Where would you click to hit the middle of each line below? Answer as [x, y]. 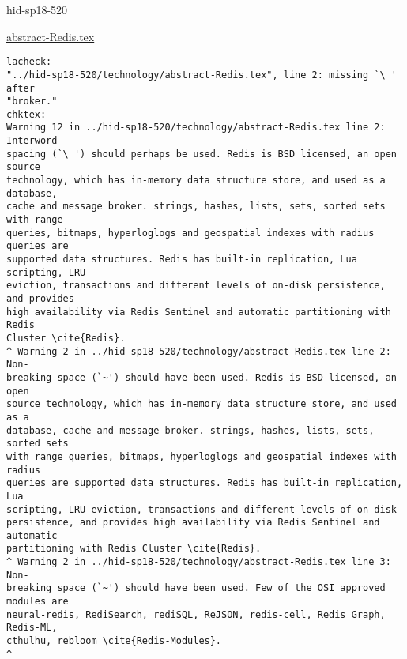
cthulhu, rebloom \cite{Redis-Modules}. [114, 641]
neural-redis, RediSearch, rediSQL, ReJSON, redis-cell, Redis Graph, [196, 614]
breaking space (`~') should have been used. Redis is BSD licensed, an [202, 377]
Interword [32, 141]
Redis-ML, [32, 628]
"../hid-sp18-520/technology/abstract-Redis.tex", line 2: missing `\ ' [202, 75]
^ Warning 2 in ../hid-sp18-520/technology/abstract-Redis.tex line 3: [199, 562]
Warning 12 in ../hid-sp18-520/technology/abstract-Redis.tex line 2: [196, 128]
